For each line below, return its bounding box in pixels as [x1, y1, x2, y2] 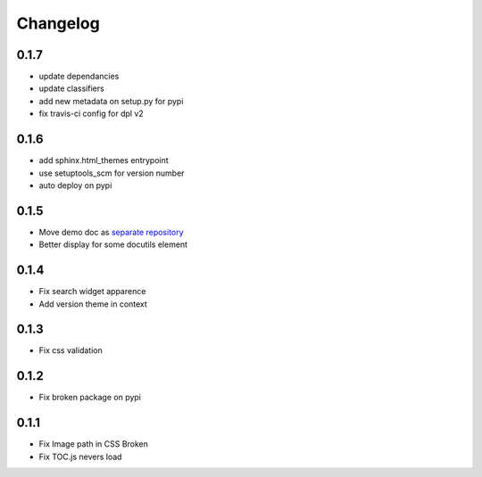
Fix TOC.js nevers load [38, 451, 122, 462]
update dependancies [38, 71, 120, 82]
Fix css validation [38, 345, 103, 356]
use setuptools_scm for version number [38, 168, 185, 178]
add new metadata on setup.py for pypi [38, 95, 184, 106]
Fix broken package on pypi [38, 392, 142, 403]
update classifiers [38, 83, 104, 94]
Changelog [16, 13, 100, 33]
